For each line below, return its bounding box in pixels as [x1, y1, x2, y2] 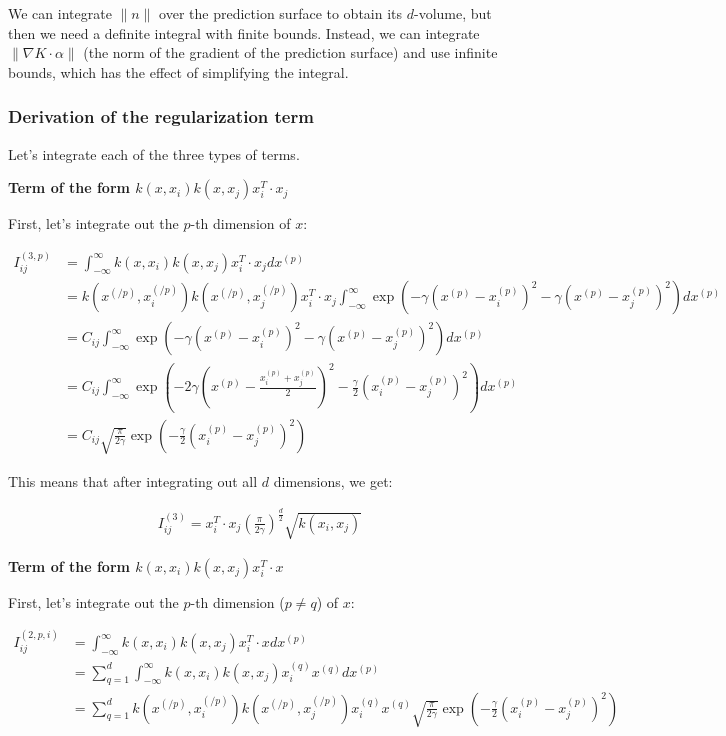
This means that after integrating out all [8, 470, 258, 491]
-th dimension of [190, 213, 291, 234]
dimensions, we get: [273, 470, 393, 491]
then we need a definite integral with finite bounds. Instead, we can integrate [8, 22, 480, 43]
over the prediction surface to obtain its [159, 3, 403, 23]
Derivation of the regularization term [8, 104, 314, 129]
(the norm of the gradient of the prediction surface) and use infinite [83, 42, 498, 63]
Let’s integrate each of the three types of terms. [8, 143, 300, 164]
